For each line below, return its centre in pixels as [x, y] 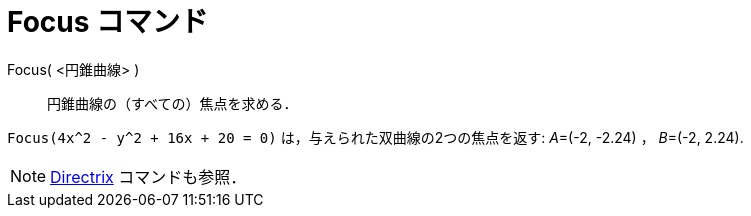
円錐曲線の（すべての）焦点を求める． [172, 103]
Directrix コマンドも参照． [148, 176]
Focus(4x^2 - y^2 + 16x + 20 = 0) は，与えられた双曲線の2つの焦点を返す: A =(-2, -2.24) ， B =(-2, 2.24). [375, 137]
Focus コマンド [108, 22]
